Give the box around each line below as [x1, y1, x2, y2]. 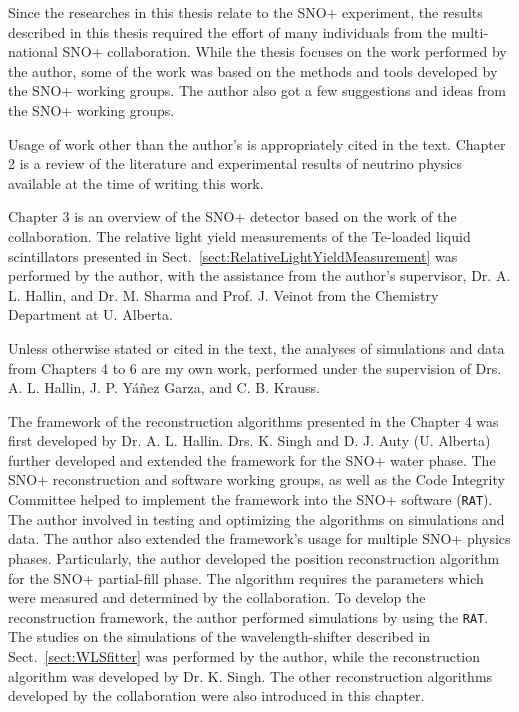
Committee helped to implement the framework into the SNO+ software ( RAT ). [8, 489, 493, 510]
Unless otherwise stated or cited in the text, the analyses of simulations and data [8, 337, 505, 358]
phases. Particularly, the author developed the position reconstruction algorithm [8, 547, 500, 568]
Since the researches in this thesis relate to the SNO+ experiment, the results [8, 2, 483, 22]
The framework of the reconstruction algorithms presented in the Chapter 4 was [8, 410, 499, 431]
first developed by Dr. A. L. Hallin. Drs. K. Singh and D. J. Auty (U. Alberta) [8, 430, 491, 451]
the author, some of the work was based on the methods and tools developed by [8, 60, 498, 81]
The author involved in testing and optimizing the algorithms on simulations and [8, 508, 505, 529]
